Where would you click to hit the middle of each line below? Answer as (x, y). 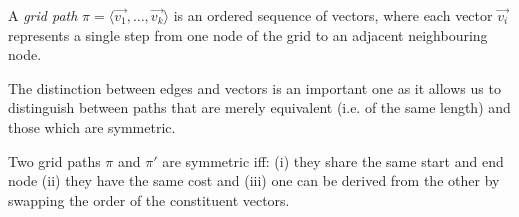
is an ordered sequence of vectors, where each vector (333, 15)
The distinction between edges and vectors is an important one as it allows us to (254, 87)
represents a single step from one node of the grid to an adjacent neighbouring (248, 34)
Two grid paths (54, 160)
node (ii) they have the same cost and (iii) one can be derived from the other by (254, 180)
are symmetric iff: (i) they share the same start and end (333, 160)
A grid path (43, 15)
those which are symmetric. (92, 126)
